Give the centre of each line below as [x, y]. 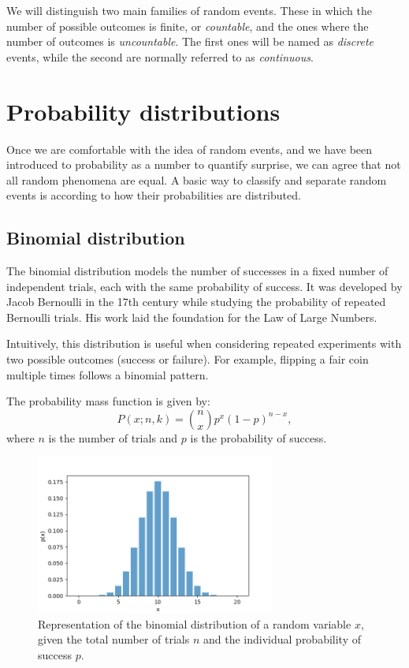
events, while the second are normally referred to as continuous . [160, 56]
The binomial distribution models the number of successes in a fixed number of [197, 271]
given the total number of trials [114, 639]
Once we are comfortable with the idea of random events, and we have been [190, 149]
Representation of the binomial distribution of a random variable [195, 623]
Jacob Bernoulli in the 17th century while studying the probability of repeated [196, 302]
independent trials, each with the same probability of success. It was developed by [204, 286]
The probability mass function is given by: [108, 401]
